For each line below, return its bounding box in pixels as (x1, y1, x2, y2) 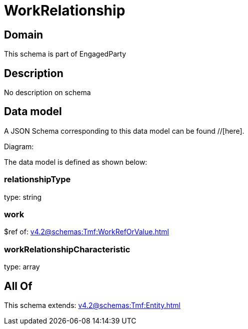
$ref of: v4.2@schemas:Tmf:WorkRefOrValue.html (4, 227, 169, 236)
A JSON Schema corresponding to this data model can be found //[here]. (4, 126, 244, 135)
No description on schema (4, 88, 91, 97)
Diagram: (4, 142, 34, 151)
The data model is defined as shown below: (4, 157, 147, 166)
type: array (4, 262, 40, 271)
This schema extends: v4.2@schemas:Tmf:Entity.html (4, 300, 180, 309)
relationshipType (4, 174, 71, 185)
